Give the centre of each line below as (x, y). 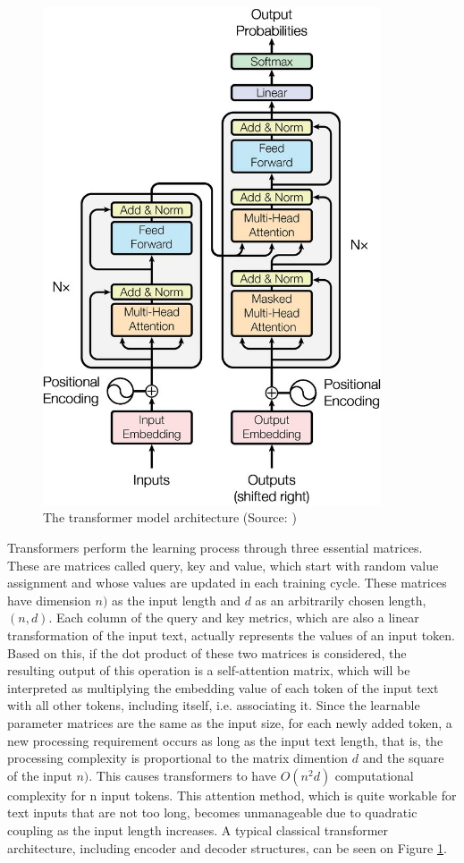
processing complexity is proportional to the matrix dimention (178, 758)
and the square (403, 758)
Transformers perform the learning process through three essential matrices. (215, 548)
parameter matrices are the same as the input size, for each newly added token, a (230, 722)
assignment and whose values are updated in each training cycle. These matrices (227, 583)
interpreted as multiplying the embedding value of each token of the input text (223, 687)
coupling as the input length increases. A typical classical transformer (198, 829)
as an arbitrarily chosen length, (341, 600)
